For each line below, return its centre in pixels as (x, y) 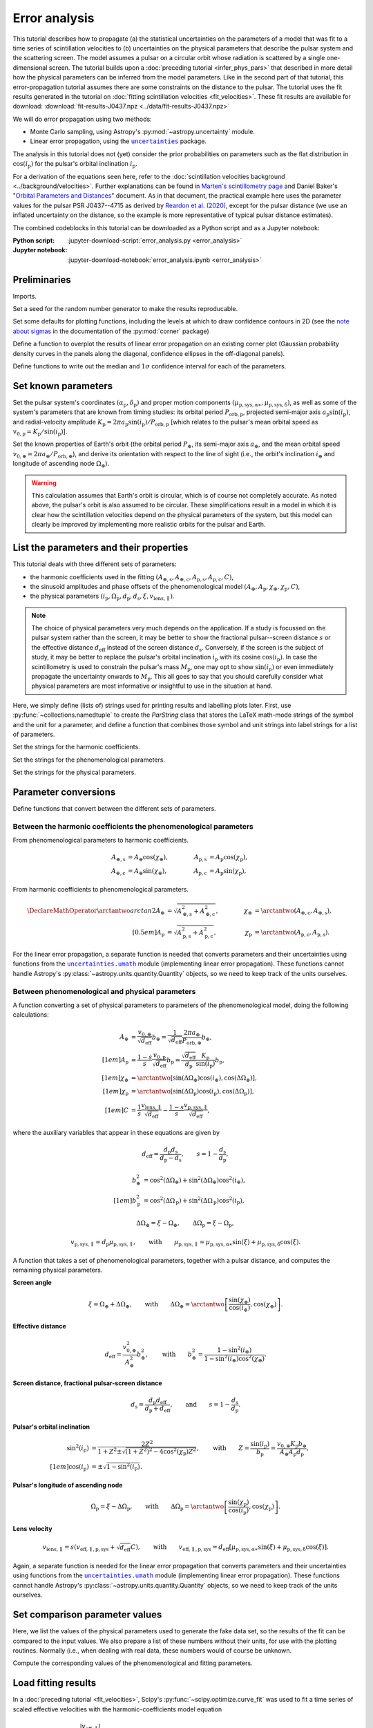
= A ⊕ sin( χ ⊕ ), (147, 872)
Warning (44, 482)
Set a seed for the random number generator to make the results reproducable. (125, 309)
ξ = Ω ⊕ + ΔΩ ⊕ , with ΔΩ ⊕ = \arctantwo (156, 1305)
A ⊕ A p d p (292, 1453)
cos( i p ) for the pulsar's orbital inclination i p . (75, 165)
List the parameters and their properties (101, 548)
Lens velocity (32, 1528)
